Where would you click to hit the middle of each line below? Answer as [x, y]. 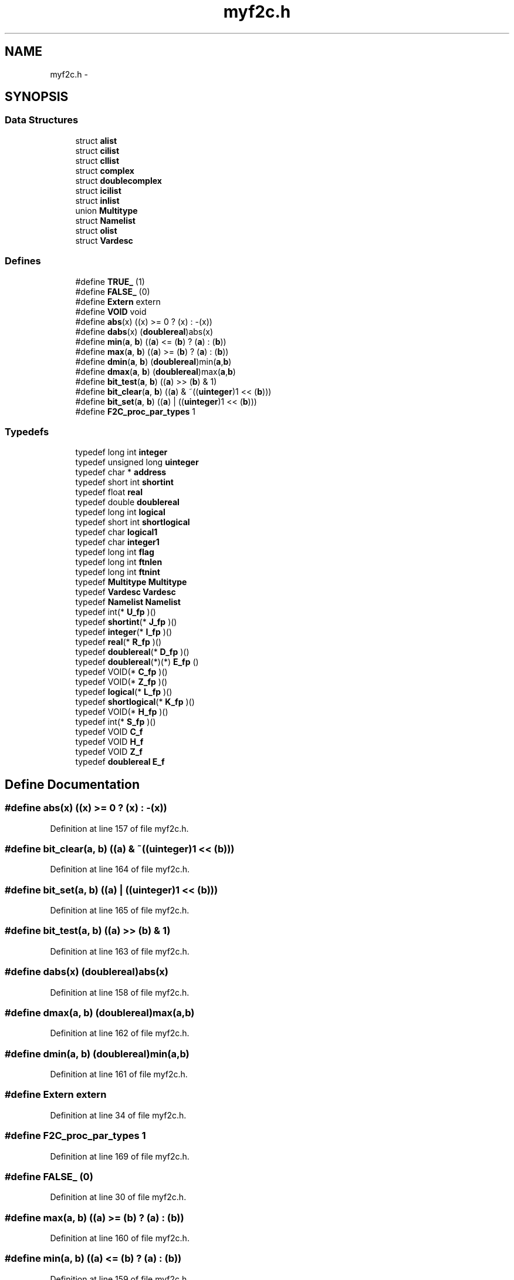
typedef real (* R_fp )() [119, 642]
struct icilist [98, 190]
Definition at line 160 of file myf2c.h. [120, 1238]
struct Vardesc [104, 240]
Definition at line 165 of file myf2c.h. [120, 911]
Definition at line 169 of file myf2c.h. [120, 1156]
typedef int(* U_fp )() [116, 612]
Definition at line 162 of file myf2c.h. [120, 1033]
